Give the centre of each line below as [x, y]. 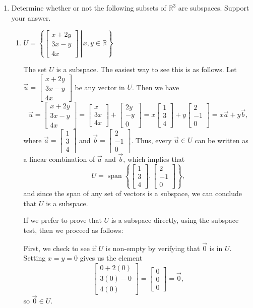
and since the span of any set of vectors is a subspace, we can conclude [133, 193]
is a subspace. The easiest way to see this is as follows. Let [146, 69]
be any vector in [100, 87]
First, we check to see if [60, 248]
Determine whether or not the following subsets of [89, 8]
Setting [35, 258]
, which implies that [154, 159]
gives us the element [111, 258]
